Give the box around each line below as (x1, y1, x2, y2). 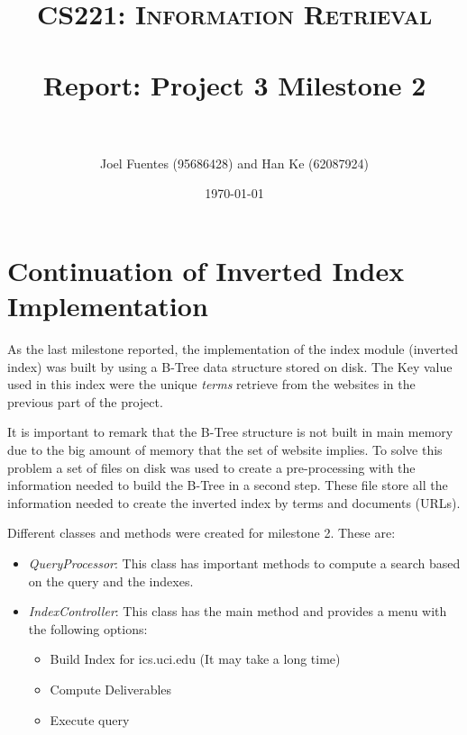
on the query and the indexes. (28, 571, 194, 590)
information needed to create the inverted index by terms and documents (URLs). (7, 493, 461, 512)
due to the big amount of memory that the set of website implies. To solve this (7, 440, 443, 458)
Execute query (50, 710, 130, 729)
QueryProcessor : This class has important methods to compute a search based (28, 553, 461, 572)
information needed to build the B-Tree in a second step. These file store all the (7, 476, 448, 495)
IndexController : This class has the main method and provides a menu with (28, 602, 447, 621)
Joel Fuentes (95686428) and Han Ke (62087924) (100, 153, 369, 172)
